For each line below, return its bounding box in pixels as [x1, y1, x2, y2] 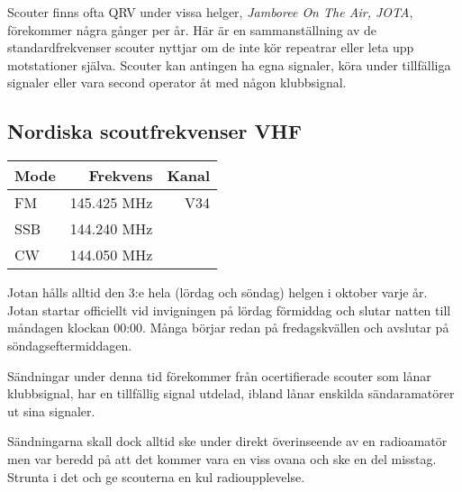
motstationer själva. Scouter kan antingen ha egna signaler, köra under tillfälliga [7, 55, 451, 74]
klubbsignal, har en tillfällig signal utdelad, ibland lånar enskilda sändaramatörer [7, 384, 455, 403]
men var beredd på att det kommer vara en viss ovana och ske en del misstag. [7, 449, 437, 468]
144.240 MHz [69, 218, 153, 240]
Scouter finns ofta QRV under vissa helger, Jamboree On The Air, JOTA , [7, 3, 413, 21]
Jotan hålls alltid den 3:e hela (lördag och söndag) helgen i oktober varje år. [7, 283, 428, 302]
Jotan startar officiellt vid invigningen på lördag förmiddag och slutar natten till [7, 300, 451, 319]
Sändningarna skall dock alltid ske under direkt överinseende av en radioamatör [7, 432, 448, 451]
